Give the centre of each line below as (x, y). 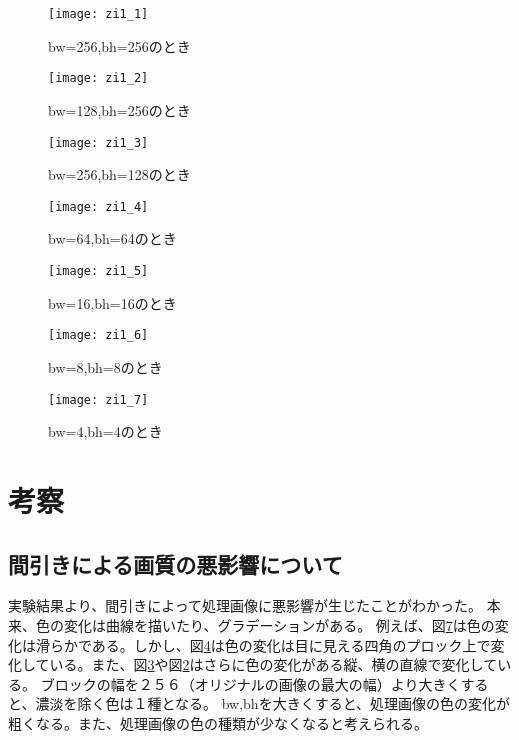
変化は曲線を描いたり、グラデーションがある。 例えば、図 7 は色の (279, 624)
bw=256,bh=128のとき (119, 174)
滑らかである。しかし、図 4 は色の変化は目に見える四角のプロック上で (263, 644)
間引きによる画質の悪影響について (175, 563)
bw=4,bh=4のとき (105, 431)
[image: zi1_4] (98, 206)
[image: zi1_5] (98, 271)
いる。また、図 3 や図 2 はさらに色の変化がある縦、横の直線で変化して (273, 664)
